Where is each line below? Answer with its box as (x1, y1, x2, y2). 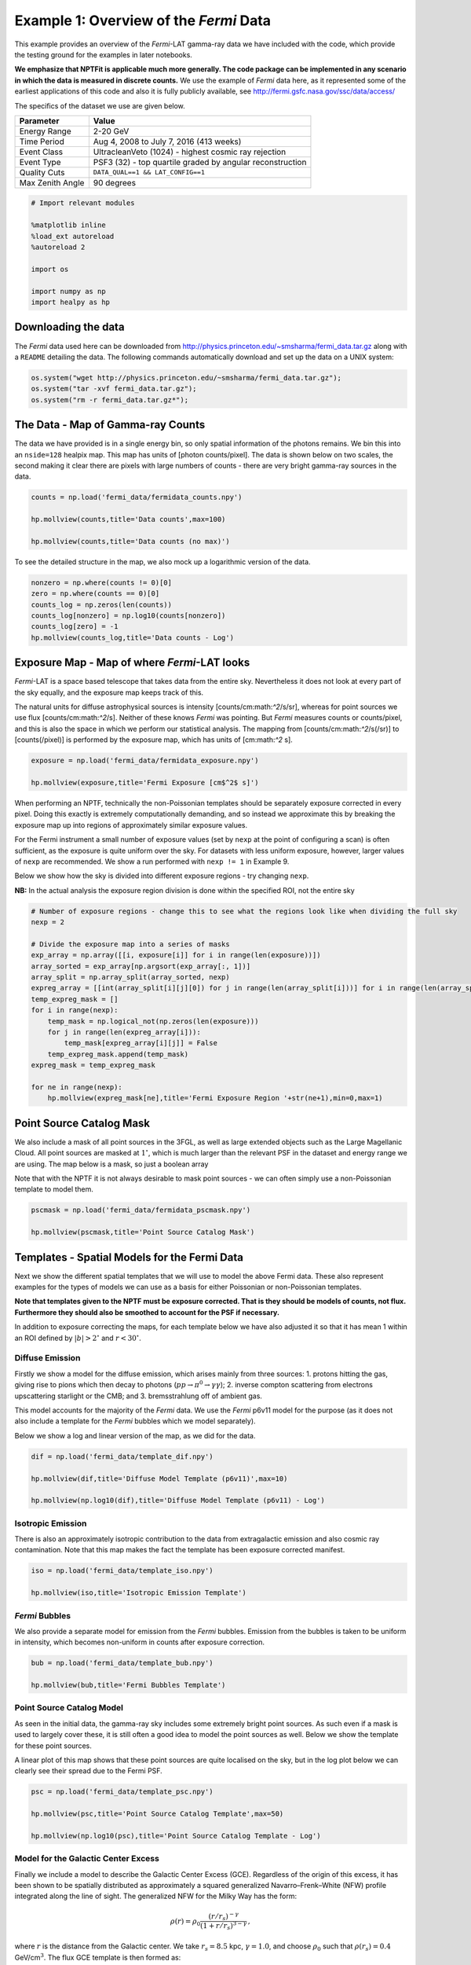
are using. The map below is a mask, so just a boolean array (14, 1159, 209, 1169)
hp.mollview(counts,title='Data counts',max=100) (31, 515, 226, 524)
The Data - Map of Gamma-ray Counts (14, 418, 206, 432)
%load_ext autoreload (31, 232, 115, 241)
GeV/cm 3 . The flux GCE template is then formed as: (14, 1952, 181, 1962)
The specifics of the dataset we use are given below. (14, 101, 186, 110)
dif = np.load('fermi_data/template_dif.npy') (31, 1452, 214, 1461)
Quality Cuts (19, 167, 65, 178)
